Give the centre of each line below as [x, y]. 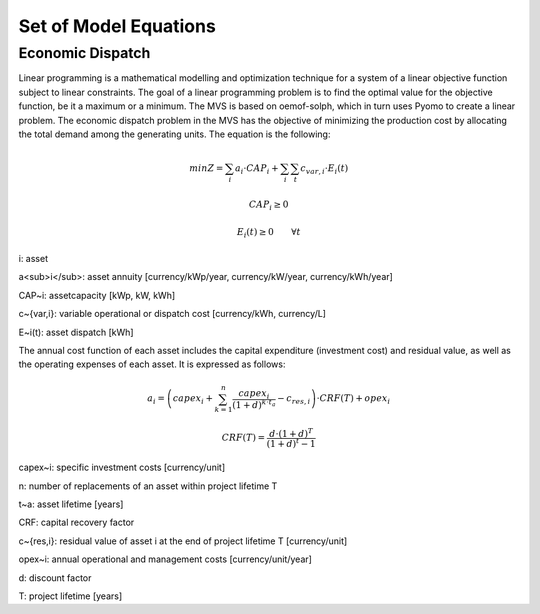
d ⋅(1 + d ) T [291, 432]
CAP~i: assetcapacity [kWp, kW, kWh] [97, 295]
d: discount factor [55, 577]
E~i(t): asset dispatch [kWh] [76, 332]
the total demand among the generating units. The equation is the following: [174, 134]
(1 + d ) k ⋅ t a [253, 404]
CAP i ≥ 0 [268, 205]
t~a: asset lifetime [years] [71, 504]
